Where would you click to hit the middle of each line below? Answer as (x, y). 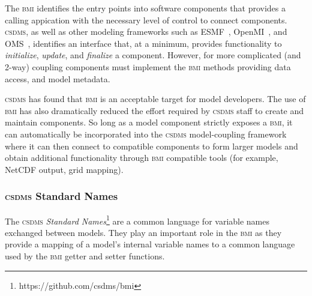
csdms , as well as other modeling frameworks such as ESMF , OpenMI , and (146, 32)
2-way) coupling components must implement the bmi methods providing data (148, 66)
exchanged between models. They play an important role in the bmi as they (143, 232)
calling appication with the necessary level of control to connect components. (146, 20)
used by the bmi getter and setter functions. (85, 255)
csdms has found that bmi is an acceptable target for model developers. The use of (155, 99)
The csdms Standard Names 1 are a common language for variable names (137, 220)
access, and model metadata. (58, 78)
